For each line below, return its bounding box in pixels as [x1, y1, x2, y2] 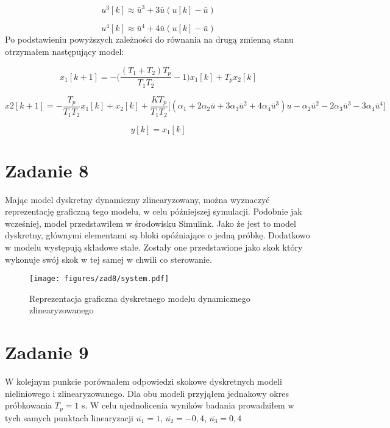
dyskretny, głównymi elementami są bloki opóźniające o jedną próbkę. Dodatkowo [5, 229, 310, 241]
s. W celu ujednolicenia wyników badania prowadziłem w [81, 399, 294, 412]
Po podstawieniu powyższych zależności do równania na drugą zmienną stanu [5, 33, 294, 46]
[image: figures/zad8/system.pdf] [29, 274, 169, 284]
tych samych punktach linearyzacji [5, 411, 133, 424]
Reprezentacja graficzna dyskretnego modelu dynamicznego [29, 291, 250, 304]
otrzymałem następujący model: [5, 45, 124, 58]
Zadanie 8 [5, 157, 89, 182]
